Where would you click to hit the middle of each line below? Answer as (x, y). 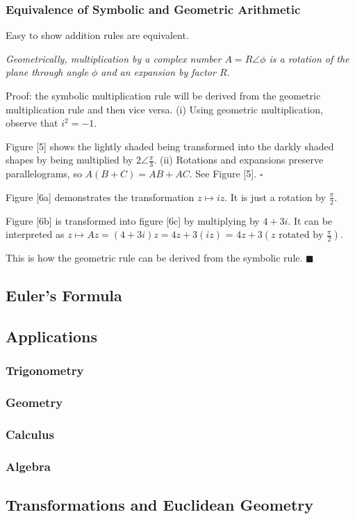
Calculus (30, 434)
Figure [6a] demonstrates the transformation (100, 197)
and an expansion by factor (158, 72)
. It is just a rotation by (275, 197)
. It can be (310, 220)
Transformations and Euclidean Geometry (159, 505)
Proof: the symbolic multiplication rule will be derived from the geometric (163, 95)
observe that (32, 123)
